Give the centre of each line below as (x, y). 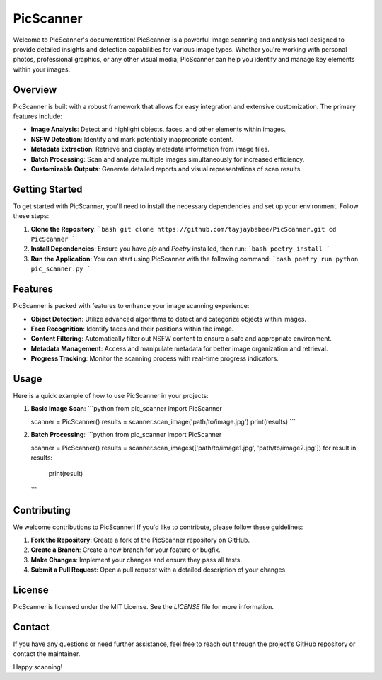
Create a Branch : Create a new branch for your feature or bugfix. (126, 550)
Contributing (42, 510)
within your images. (42, 69)
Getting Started (48, 189)
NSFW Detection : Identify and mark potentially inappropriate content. (132, 139)
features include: (38, 116)
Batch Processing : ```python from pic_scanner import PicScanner (126, 435)
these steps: (31, 216)
